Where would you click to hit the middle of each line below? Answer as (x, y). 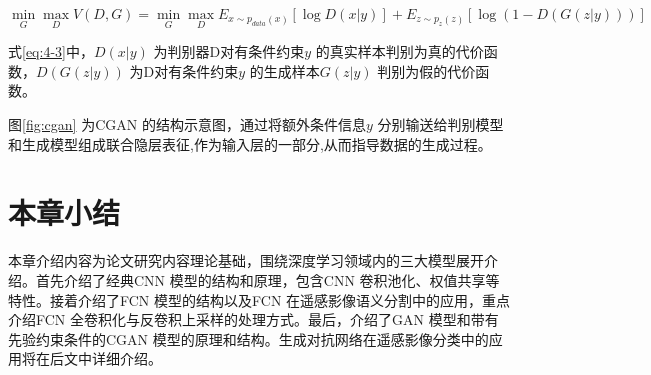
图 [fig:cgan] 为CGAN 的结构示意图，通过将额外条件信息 (187, 124)
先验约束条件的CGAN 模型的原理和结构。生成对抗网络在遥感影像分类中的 (248, 338)
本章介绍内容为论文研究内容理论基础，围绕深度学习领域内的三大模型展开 (246, 260)
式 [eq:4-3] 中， (51, 51)
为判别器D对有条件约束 (229, 51)
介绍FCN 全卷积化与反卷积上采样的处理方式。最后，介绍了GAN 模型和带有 (253, 319)
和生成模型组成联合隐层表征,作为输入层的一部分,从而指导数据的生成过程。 (250, 143)
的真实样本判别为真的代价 (399, 51)
